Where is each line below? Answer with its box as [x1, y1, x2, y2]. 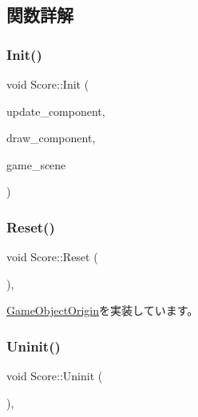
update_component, [6, 102, 105, 119]
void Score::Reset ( [6, 248, 98, 265]
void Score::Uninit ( [6, 367, 103, 384]
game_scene [6, 156, 66, 173]
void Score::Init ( [6, 76, 89, 92]
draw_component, [6, 129, 96, 146]
